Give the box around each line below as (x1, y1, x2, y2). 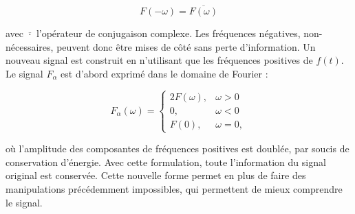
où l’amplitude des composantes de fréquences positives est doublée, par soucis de (6, 141, 349, 156)
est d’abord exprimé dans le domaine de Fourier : (61, 67, 268, 80)
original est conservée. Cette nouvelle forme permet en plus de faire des (6, 168, 306, 182)
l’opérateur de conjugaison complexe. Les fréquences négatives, (36, 26, 301, 40)
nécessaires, (6, 39, 54, 53)
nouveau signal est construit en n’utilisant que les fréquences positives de (6, 53, 313, 67)
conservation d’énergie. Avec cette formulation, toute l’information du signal (6, 154, 326, 169)
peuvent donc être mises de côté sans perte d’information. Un (56, 39, 316, 53)
